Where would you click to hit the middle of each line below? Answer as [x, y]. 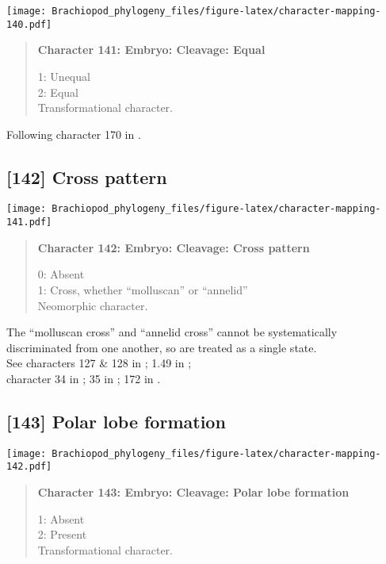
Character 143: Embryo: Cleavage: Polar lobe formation [193, 492]
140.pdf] [29, 24]
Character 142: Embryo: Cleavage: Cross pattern [174, 247]
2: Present [62, 534]
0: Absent [61, 274]
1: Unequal [64, 76]
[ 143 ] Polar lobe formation [116, 421]
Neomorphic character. [93, 305]
